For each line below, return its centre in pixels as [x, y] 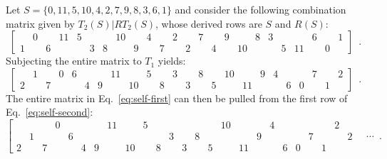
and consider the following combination [260, 9]
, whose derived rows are [208, 23]
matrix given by [40, 23]
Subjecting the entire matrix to [74, 61]
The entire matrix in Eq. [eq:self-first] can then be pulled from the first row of [177, 98]
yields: [172, 61]
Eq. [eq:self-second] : [50, 112]
